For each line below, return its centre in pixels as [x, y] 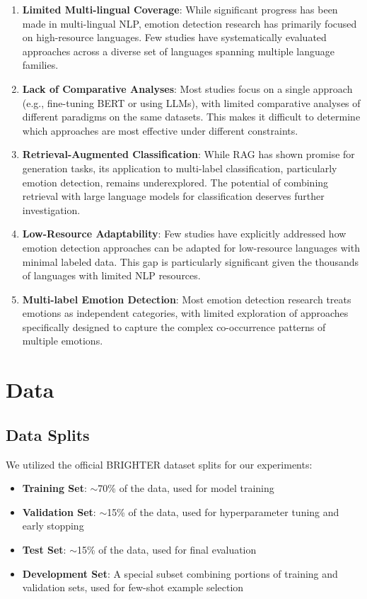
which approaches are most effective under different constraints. [160, 130]
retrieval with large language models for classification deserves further [173, 196]
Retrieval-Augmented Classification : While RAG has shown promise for [188, 154]
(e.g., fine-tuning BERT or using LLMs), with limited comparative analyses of [191, 102]
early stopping [53, 526]
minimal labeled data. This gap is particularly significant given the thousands [191, 261]
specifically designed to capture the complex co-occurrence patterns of [174, 326]
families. [40, 65]
